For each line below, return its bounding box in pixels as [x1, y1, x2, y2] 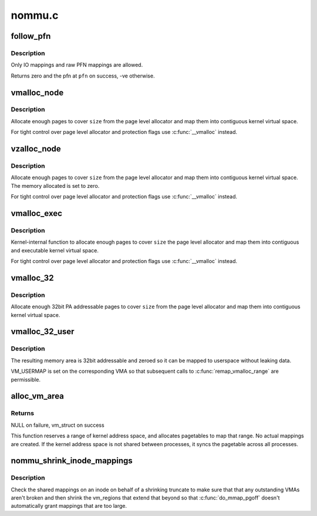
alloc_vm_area [11, 391, 65, 402]
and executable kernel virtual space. [11, 247, 99, 254]
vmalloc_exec [11, 208, 63, 218]
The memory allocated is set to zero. [11, 182, 100, 189]
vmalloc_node [11, 87, 64, 97]
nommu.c [11, 9, 59, 22]
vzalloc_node [11, 144, 61, 154]
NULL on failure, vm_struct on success [11, 421, 105, 429]
